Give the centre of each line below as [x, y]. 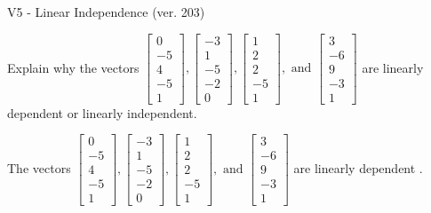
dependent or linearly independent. [102, 112]
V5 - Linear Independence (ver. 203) [106, 12]
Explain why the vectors [73, 67]
